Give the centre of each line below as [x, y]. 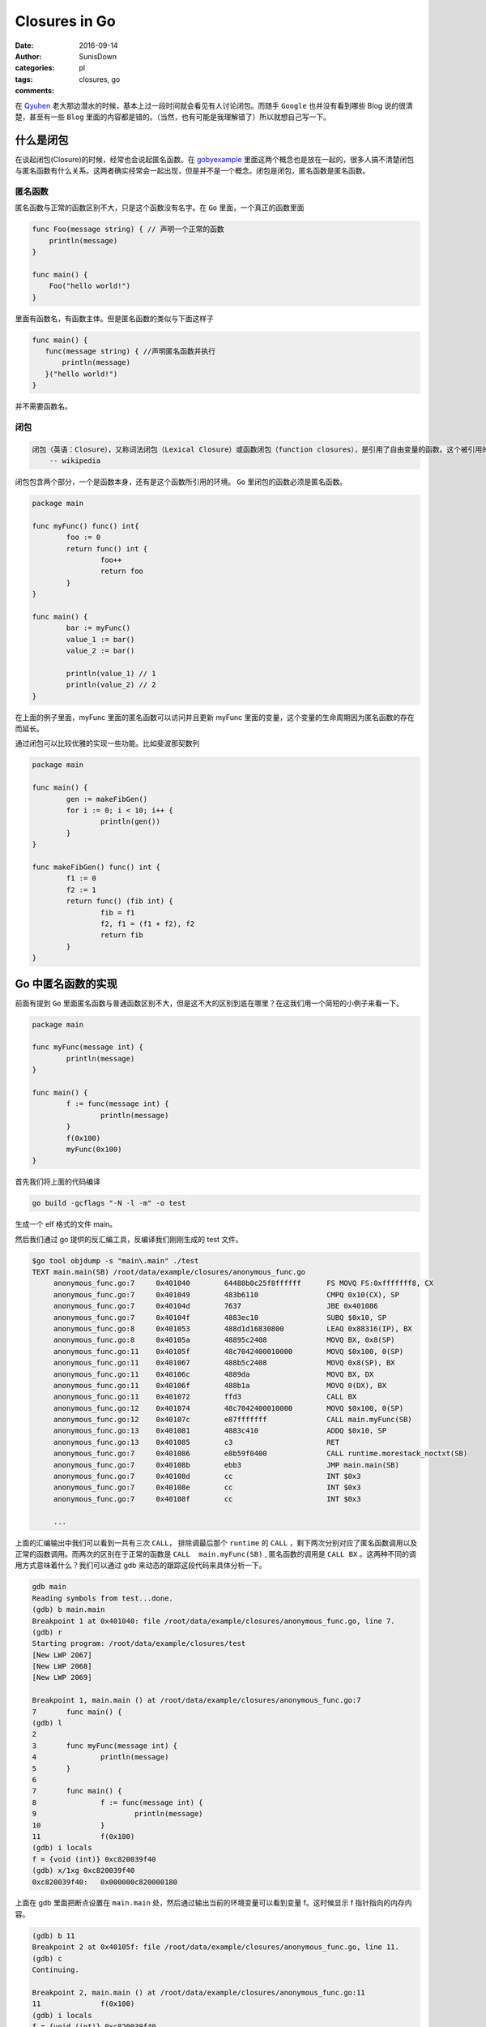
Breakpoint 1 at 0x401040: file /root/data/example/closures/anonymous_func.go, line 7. [214, 1621]
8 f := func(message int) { [117, 1802]
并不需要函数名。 [43, 406]
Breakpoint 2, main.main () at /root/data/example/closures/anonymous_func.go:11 [199, 1992]
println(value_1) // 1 [111, 673]
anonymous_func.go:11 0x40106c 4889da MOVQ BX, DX [213, 1374]
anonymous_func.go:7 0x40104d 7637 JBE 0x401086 [215, 1306]
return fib [122, 935]
